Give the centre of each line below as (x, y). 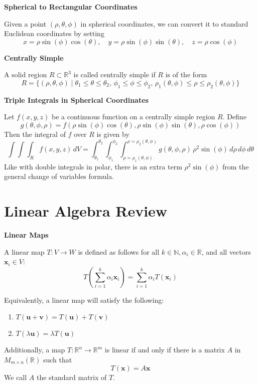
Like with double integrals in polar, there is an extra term (93, 166)
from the (235, 166)
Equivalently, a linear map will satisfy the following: (84, 300)
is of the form (186, 74)
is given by (113, 134)
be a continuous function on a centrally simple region (133, 117)
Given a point (25, 23)
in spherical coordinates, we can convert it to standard (164, 23)
